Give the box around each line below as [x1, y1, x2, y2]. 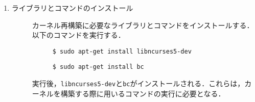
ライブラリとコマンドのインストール [11, 3, 133, 13]
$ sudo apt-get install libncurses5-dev [52, 47, 192, 55]
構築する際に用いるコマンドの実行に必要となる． [60, 88, 225, 98]
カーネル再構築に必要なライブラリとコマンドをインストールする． [32, 19, 254, 30]
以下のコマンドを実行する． [32, 30, 125, 40]
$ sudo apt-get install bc [52, 63, 144, 71]
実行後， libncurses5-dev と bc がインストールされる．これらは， [32, 78, 245, 89]
